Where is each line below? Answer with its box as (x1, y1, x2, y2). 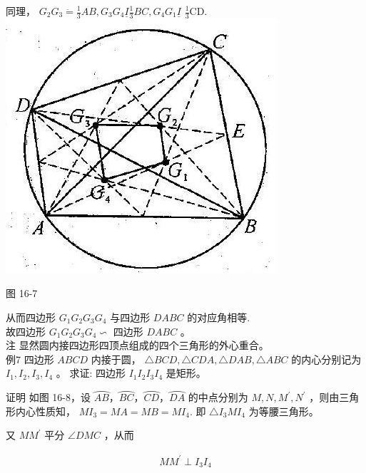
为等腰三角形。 (248, 403, 319, 418)
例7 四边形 (6, 351, 54, 366)
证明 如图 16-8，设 (6, 390, 91, 405)
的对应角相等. (187, 310, 250, 325)
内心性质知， (15, 403, 76, 418)
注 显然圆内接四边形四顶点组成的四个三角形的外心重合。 (6, 338, 269, 353)
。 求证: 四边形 (56, 365, 126, 380)
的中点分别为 (188, 390, 248, 405)
